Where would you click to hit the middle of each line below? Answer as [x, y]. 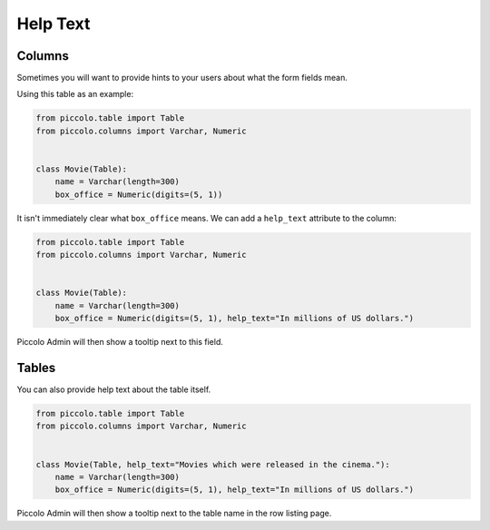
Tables [36, 368]
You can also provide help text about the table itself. [114, 389]
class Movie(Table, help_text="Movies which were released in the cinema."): [213, 464]
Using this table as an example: [75, 94]
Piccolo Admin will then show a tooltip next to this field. [120, 342]
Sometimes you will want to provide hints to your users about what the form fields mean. [182, 78]
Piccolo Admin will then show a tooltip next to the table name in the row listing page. [174, 514]
